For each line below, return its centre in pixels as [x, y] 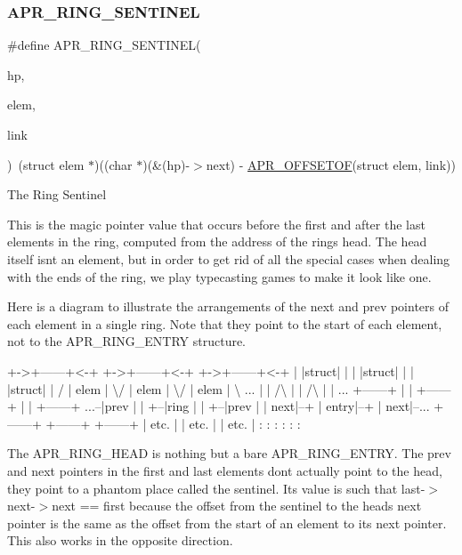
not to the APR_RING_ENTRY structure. [127, 341]
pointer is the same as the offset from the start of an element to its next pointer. [227, 523]
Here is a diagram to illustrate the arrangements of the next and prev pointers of [228, 306]
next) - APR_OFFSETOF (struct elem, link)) [331, 164]
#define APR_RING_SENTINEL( [104, 45]
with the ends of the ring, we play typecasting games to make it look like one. [219, 276]
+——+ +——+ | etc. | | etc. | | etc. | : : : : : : [173, 423]
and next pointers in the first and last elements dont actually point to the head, [225, 470]
